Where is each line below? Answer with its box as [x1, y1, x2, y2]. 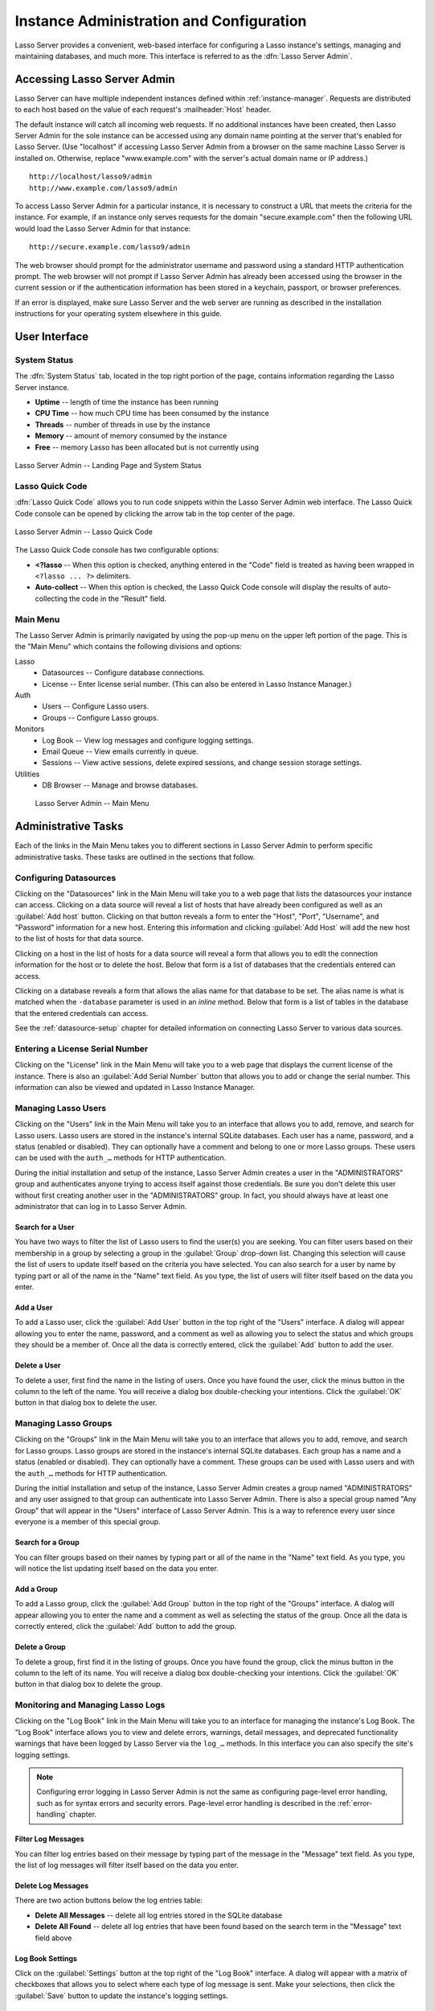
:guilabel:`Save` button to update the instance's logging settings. [14, 1991, 228, 2001]
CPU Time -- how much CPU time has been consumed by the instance [35, 409, 269, 418]
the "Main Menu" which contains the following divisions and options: [14, 642, 243, 652]
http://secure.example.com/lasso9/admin [29, 242, 190, 252]
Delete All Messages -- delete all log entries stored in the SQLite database [35, 1910, 283, 1920]
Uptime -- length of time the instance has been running [35, 397, 219, 407]
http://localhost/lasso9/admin [29, 172, 153, 181]
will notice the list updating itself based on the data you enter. [14, 1563, 219, 1573]
